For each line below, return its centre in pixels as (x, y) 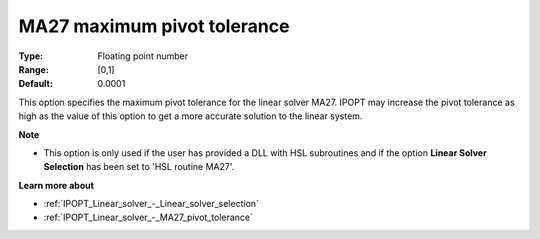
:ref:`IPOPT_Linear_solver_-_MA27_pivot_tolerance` (148, 217)
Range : (33, 69)
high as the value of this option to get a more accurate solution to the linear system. (190, 116)
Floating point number (143, 56)
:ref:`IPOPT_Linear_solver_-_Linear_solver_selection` (151, 204)
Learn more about (56, 185)
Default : (36, 84)
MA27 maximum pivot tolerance (154, 26)
